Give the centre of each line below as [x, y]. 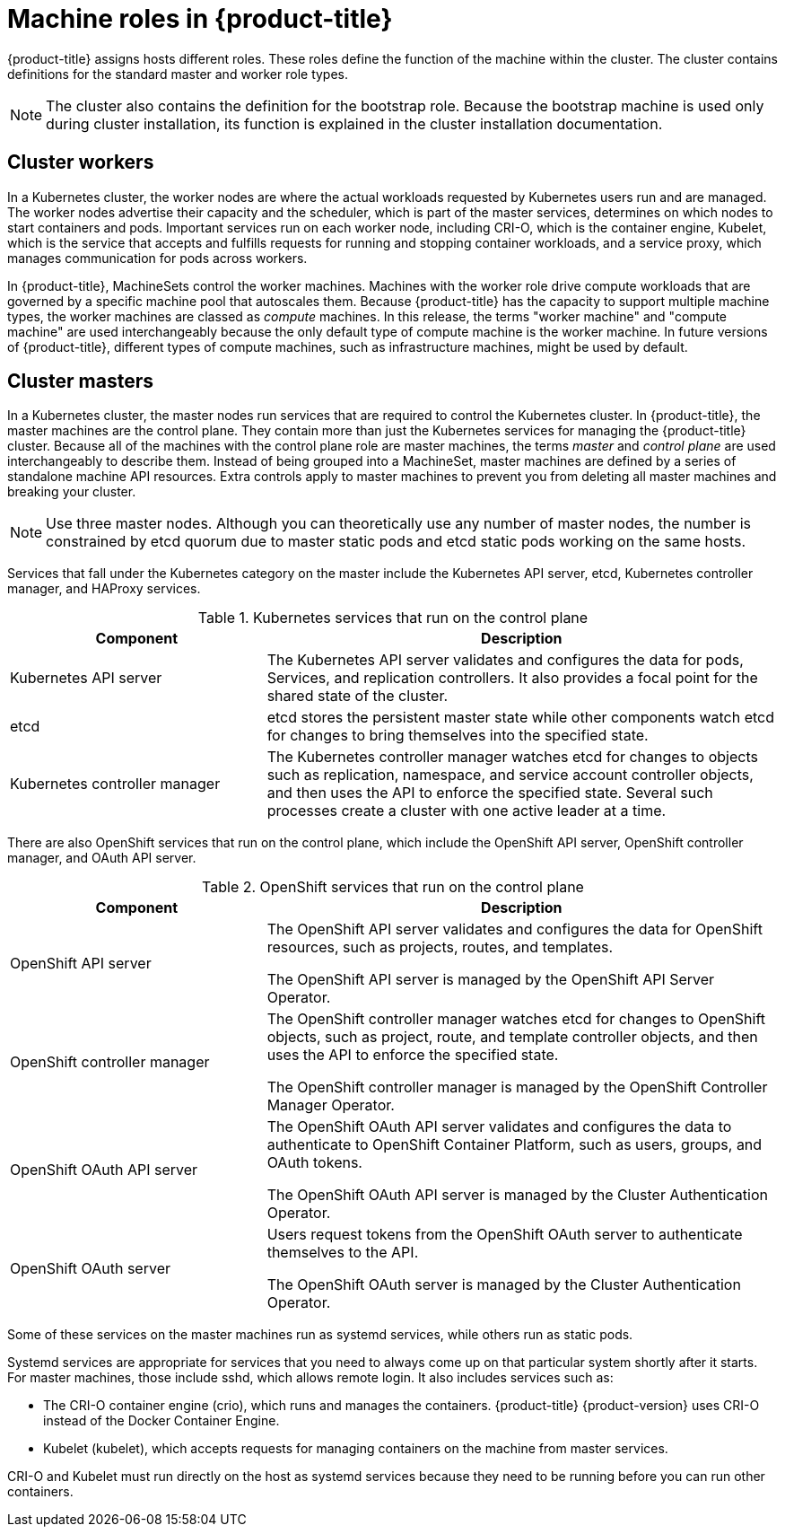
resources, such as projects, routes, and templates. [440, 947]
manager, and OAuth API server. [102, 858]
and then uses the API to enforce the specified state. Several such [490, 793]
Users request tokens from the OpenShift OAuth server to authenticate [505, 1235]
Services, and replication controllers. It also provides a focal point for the [512, 678]
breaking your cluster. [72, 492]
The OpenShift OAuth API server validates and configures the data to [499, 1127]
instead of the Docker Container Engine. [161, 1421]
